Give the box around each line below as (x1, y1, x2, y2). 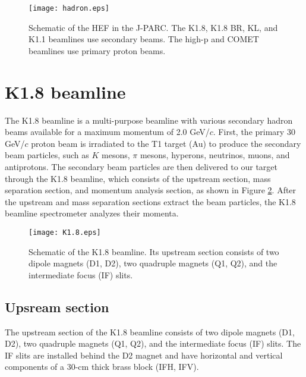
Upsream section (5, 297, 109, 316)
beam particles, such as (5, 149, 89, 161)
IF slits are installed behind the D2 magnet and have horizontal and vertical (5, 348, 283, 361)
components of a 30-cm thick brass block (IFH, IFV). (5, 360, 199, 373)
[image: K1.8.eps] (29, 228, 101, 237)
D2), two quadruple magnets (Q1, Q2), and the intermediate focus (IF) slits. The (5, 337, 301, 350)
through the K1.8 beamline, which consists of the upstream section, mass (5, 172, 271, 184)
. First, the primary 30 (213, 125, 295, 138)
